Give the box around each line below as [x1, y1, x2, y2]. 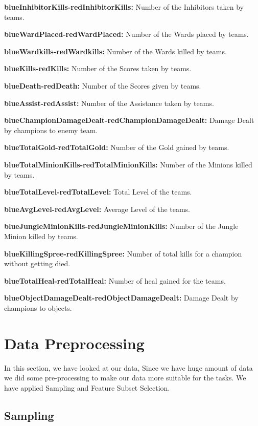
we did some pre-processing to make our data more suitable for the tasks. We [4, 372, 246, 383]
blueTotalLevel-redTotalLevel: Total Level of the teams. [4, 186, 192, 197]
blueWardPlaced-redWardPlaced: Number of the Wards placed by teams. [4, 29, 249, 39]
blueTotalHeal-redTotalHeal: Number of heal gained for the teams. [4, 275, 226, 286]
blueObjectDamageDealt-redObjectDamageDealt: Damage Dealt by [4, 292, 239, 303]
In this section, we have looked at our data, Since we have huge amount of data [4, 362, 253, 373]
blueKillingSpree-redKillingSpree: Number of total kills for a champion [4, 248, 242, 259]
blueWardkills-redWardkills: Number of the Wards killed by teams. [4, 46, 227, 56]
